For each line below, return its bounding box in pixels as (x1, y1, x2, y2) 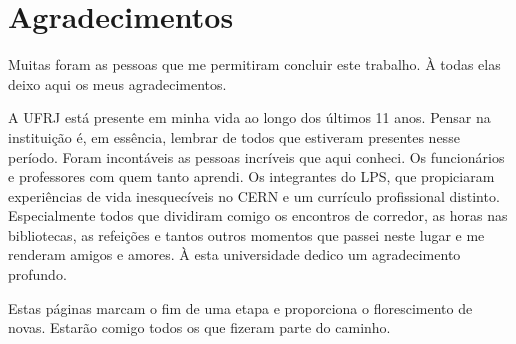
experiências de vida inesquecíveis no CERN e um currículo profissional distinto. (8, 185, 500, 206)
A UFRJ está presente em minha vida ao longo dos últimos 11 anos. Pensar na (8, 107, 491, 128)
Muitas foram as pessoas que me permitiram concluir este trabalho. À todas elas (8, 54, 501, 75)
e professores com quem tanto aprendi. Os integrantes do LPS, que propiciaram (8, 166, 495, 187)
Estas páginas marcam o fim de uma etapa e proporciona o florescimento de (8, 297, 473, 318)
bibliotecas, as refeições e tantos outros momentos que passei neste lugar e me (8, 224, 485, 245)
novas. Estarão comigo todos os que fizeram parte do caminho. (8, 317, 391, 338)
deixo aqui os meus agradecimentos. (8, 73, 227, 94)
